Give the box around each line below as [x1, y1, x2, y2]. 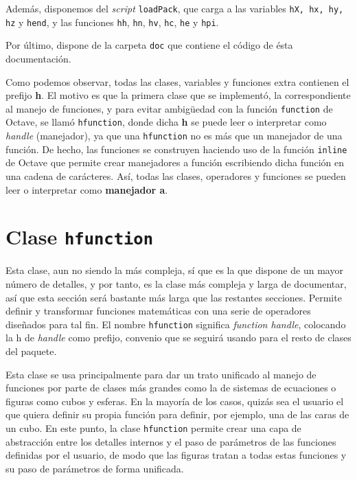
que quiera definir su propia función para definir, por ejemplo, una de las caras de [5, 407, 349, 422]
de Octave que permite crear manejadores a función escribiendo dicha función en [5, 155, 345, 170]
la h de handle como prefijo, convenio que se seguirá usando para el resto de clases [5, 330, 352, 345]
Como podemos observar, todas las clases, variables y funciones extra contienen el [5, 74, 349, 89]
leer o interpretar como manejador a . [5, 182, 168, 196]
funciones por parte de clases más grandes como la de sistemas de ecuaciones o [5, 380, 336, 395]
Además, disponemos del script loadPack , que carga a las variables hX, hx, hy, [5, 1, 344, 15]
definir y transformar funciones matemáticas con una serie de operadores [5, 304, 311, 318]
